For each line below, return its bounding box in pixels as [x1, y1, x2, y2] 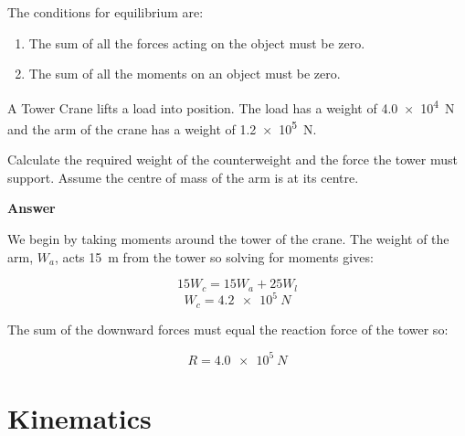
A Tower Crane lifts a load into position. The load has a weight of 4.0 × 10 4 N [7, 95, 455, 117]
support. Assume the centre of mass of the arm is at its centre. [7, 167, 359, 186]
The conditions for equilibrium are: [7, 3, 204, 21]
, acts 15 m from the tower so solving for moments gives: [54, 247, 374, 266]
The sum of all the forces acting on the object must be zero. [28, 33, 365, 52]
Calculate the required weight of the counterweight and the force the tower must [7, 150, 458, 169]
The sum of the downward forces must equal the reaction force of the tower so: [7, 319, 449, 338]
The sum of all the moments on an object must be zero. [28, 64, 341, 83]
